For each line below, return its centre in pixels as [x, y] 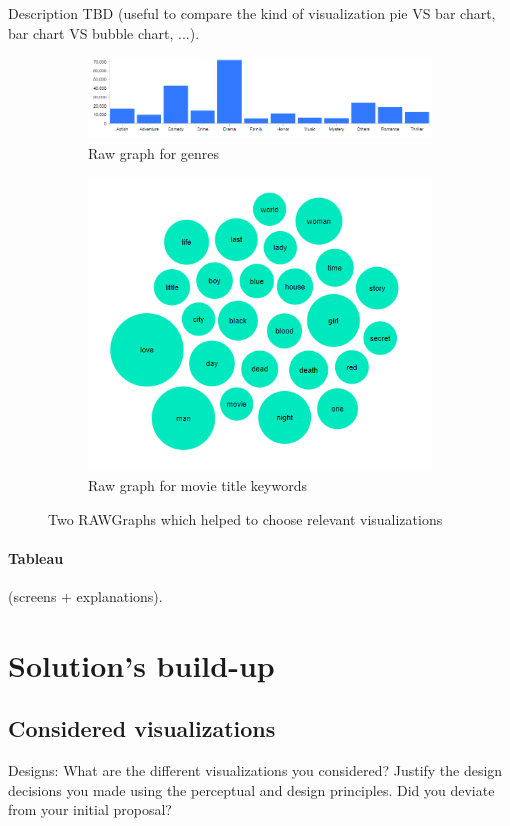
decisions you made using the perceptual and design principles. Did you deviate [251, 789]
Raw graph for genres [154, 152]
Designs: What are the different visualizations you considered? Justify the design [255, 770]
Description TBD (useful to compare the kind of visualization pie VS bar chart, [252, 13]
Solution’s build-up [141, 664]
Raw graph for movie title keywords [197, 484]
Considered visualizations [142, 728]
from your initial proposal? [90, 809]
